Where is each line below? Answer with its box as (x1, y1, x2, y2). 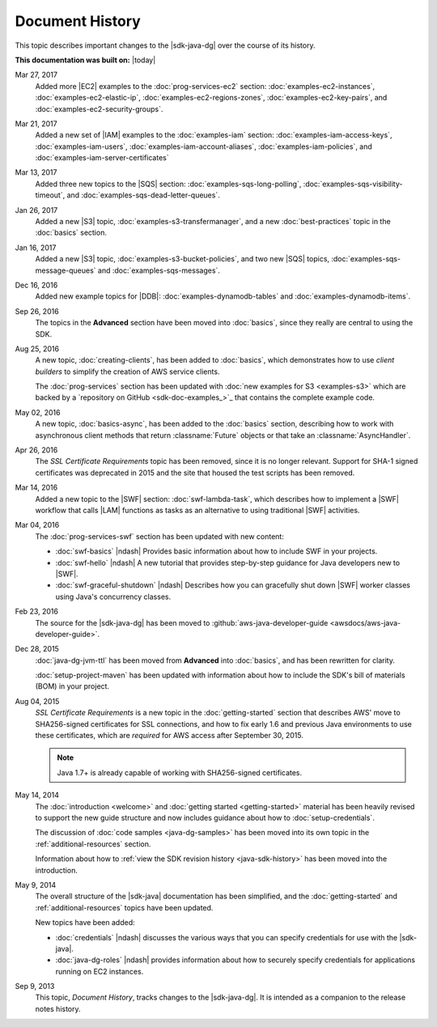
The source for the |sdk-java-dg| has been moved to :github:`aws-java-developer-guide (35, 617, 329, 627)
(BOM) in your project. (35, 681, 109, 691)
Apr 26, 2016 (15, 445, 58, 455)
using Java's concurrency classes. (55, 592, 172, 601)
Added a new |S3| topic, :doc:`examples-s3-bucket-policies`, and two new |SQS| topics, (35, 254, 330, 264)
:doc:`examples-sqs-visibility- (303, 179, 403, 189)
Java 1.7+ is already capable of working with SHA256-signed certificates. (57, 767, 303, 777)
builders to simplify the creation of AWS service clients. (35, 367, 220, 376)
